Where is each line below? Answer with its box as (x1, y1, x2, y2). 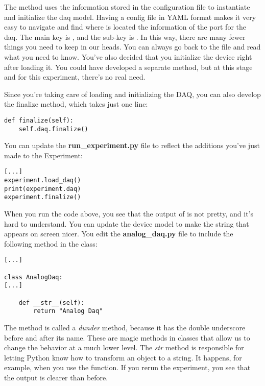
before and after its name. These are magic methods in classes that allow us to (4, 332, 250, 343)
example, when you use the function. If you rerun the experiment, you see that (4, 362, 251, 373)
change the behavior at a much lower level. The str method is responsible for (4, 342, 244, 353)
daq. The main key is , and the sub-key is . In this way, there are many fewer (4, 31, 246, 42)
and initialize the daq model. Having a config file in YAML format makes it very (4, 11, 256, 22)
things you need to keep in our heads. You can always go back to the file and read (4, 41, 261, 52)
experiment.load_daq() (4, 177, 81, 184)
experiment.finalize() (4, 194, 81, 201)
